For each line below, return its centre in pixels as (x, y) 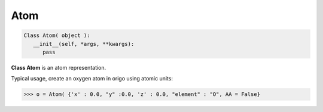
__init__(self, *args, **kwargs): (84, 44)
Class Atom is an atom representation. (59, 67)
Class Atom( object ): (57, 35)
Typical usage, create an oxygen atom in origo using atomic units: (92, 79)
